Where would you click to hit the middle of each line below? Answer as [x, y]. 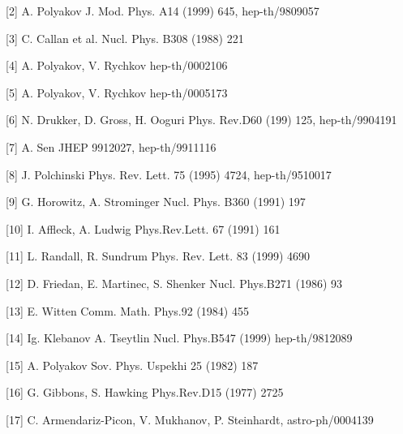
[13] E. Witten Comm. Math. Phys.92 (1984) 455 [127, 310]
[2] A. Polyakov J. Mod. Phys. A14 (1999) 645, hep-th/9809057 [163, 11]
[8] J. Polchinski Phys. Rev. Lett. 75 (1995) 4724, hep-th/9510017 [169, 174]
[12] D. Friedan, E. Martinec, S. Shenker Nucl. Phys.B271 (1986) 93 [174, 283]
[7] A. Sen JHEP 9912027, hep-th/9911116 [111, 146]
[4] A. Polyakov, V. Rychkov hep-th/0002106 [117, 65]
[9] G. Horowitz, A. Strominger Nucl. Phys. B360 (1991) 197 [156, 202]
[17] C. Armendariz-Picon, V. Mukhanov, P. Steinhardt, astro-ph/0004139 [190, 419]
